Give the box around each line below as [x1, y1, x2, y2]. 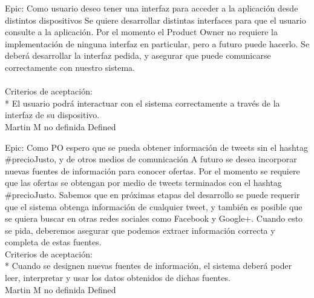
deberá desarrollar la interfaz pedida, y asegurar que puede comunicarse [5, 49, 271, 62]
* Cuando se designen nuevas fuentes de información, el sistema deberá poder [5, 259, 292, 272]
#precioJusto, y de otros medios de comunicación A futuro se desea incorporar [5, 153, 297, 165]
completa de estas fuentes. [5, 236, 102, 248]
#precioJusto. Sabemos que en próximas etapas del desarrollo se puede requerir [5, 188, 300, 200]
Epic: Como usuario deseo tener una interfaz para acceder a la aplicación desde [5, 2, 298, 14]
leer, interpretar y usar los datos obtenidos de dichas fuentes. [5, 271, 231, 284]
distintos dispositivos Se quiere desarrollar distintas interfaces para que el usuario [5, 13, 306, 26]
